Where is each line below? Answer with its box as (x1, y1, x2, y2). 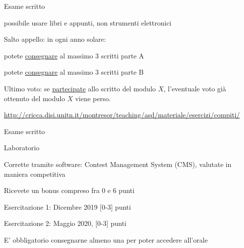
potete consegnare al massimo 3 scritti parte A (4, 50, 144, 60)
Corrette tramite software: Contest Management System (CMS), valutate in (4, 159, 232, 169)
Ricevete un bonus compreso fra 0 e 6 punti (4, 185, 135, 195)
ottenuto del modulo (4, 93, 65, 103)
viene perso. (75, 93, 111, 103)
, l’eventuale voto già (164, 83, 226, 93)
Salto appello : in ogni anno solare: (4, 34, 106, 44)
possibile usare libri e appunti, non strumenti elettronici (4, 17, 171, 28)
